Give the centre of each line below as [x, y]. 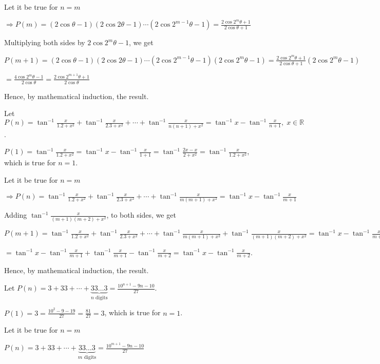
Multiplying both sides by [45, 42]
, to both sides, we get [141, 215]
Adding [16, 215]
